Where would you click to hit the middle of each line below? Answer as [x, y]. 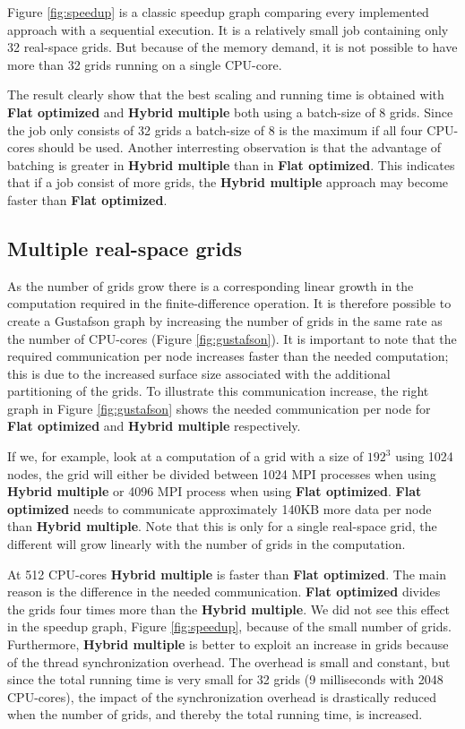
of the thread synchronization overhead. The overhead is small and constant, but [229, 661]
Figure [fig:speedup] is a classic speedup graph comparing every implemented [218, 12]
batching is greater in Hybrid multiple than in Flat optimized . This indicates [231, 164]
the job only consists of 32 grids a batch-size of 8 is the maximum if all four [215, 129]
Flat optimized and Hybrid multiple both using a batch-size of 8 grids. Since [230, 111]
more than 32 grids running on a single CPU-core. [145, 64]
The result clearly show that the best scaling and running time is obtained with [226, 94]
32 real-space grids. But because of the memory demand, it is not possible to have [232, 47]
